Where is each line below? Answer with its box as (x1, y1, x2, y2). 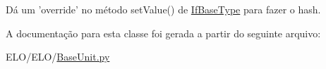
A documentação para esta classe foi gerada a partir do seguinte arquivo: (6, 25, 321, 40)
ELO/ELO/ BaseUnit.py (6, 49, 110, 64)
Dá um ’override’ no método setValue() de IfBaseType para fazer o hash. (6, 2, 321, 16)
